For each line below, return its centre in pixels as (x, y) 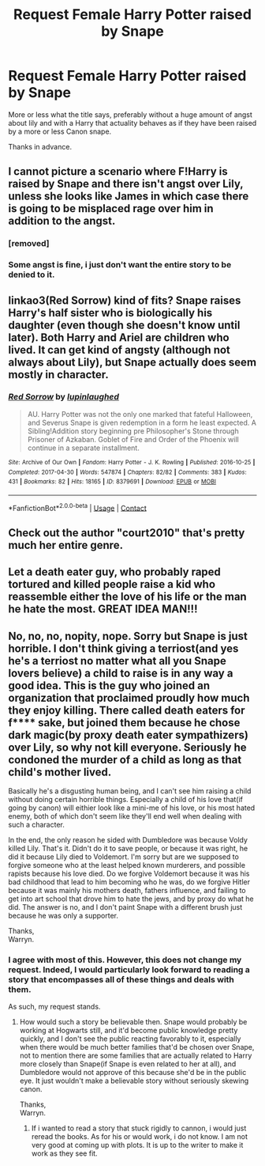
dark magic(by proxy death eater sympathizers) (128, 734)
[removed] (29, 244)
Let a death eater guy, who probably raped (114, 572)
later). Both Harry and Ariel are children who (119, 337)
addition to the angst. (62, 221)
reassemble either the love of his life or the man (127, 597)
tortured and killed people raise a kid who (112, 584)
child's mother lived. (60, 772)
